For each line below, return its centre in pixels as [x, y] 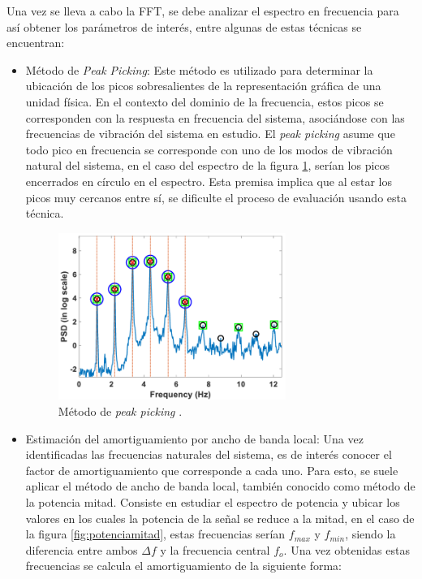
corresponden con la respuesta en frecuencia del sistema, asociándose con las [215, 117]
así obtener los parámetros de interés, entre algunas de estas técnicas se [184, 26]
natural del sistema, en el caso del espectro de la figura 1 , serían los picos [208, 165]
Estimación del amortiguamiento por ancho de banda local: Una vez [194, 438]
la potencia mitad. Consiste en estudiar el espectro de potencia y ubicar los [213, 502]
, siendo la [370, 534]
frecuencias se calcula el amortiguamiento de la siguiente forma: [183, 566]
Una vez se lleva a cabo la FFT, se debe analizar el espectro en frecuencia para [203, 11]
